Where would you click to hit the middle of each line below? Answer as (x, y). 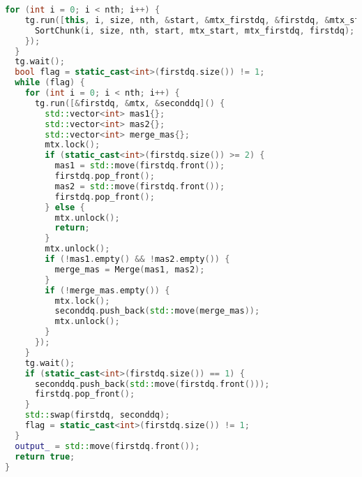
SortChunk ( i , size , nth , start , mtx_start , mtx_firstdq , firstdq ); (195, 30)
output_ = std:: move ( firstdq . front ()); (107, 446)
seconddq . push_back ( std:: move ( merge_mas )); (157, 311)
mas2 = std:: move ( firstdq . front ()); (140, 186)
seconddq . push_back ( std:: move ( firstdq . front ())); (152, 384)
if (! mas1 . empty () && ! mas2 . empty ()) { (137, 259)
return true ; (45, 456)
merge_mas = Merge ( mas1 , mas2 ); (130, 269)
